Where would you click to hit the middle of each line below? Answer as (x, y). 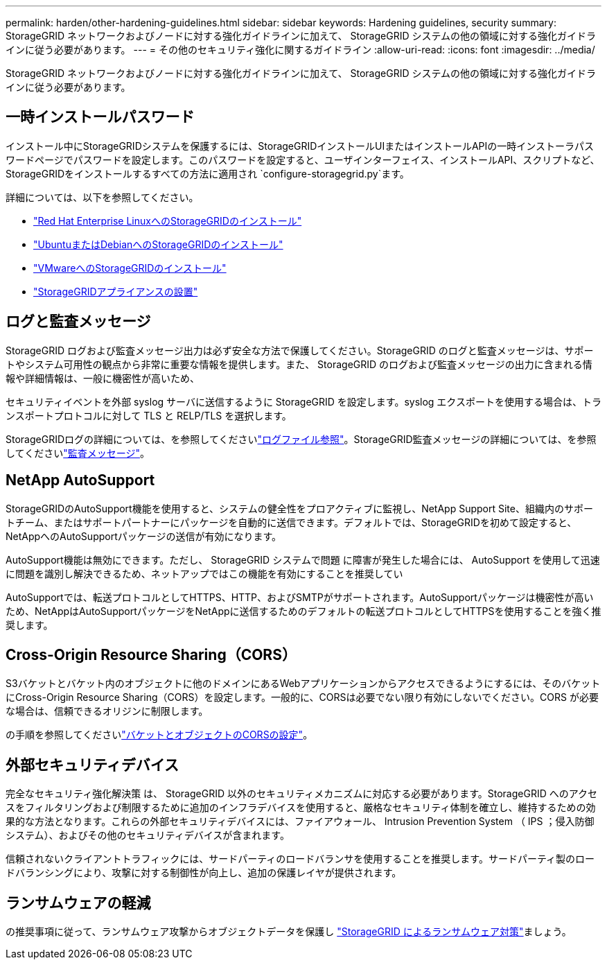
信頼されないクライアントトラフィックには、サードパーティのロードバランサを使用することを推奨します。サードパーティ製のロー (300, 859)
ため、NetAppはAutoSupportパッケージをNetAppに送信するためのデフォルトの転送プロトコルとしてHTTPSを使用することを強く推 (303, 611)
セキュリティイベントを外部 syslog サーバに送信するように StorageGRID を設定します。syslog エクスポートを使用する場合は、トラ (303, 401)
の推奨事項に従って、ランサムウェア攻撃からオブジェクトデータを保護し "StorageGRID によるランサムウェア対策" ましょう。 (289, 932)
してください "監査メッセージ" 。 (78, 453)
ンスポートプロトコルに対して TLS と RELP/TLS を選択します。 (149, 415)
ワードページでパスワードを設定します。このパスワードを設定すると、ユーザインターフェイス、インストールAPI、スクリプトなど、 (303, 159)
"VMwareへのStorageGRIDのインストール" (130, 268)
